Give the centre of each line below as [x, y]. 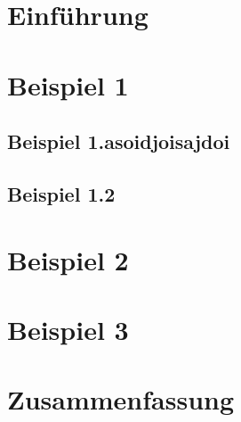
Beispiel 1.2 [61, 193]
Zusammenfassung [121, 399]
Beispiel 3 [68, 329]
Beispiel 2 [68, 259]
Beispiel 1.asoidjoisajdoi [119, 141]
